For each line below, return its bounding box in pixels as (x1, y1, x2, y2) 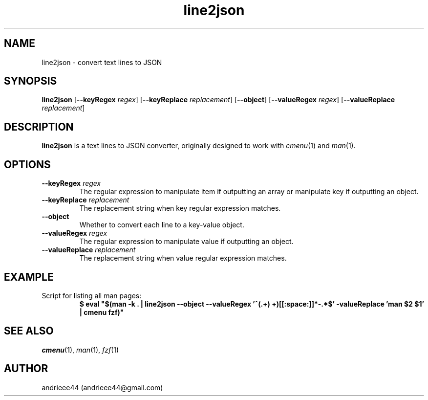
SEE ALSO (4, 325, 54, 337)
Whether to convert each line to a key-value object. (79, 221, 244, 229)
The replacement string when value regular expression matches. (79, 254, 287, 263)
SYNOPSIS (4, 75, 57, 88)
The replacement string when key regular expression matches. (79, 204, 281, 213)
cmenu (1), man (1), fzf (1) (42, 345, 119, 354)
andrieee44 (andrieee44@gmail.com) (42, 383, 163, 392)
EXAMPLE (4, 270, 54, 283)
